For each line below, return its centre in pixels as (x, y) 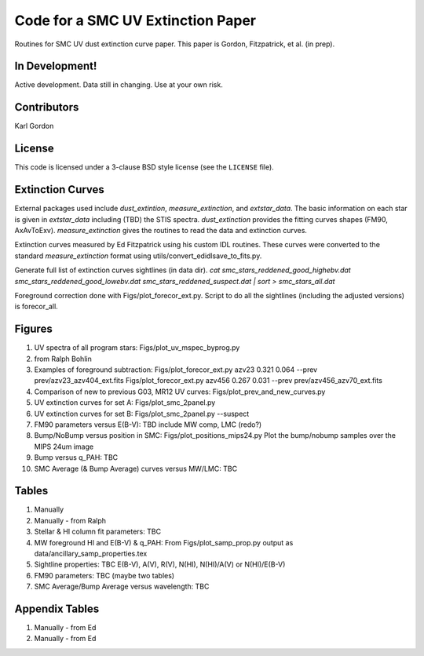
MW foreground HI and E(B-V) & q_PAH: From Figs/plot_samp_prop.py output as (164, 542)
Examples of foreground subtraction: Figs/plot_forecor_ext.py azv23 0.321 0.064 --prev (176, 370)
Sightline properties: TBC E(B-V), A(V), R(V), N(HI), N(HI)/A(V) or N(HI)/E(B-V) (160, 564)
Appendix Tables (57, 609)
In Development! (56, 66)
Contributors (47, 107)
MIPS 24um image (64, 446)
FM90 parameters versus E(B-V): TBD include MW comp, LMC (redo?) (148, 425)
